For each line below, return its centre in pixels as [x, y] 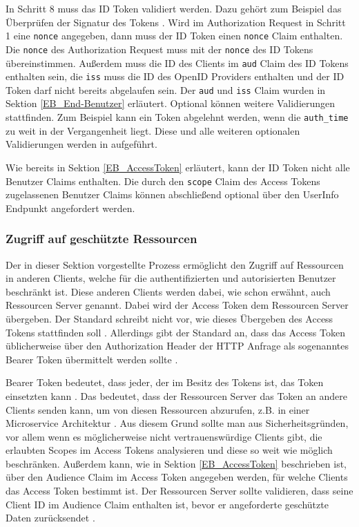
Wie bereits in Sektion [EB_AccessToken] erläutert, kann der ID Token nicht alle [178, 167]
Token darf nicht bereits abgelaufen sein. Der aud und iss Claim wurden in [166, 89]
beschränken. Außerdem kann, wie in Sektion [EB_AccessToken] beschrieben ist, [176, 463]
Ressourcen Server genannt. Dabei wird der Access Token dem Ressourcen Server [177, 305]
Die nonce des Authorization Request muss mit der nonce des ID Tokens [159, 49]
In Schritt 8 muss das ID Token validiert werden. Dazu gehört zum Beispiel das [174, 8]
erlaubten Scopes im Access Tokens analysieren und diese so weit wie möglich [169, 450]
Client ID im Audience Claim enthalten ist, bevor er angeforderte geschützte [167, 504]
